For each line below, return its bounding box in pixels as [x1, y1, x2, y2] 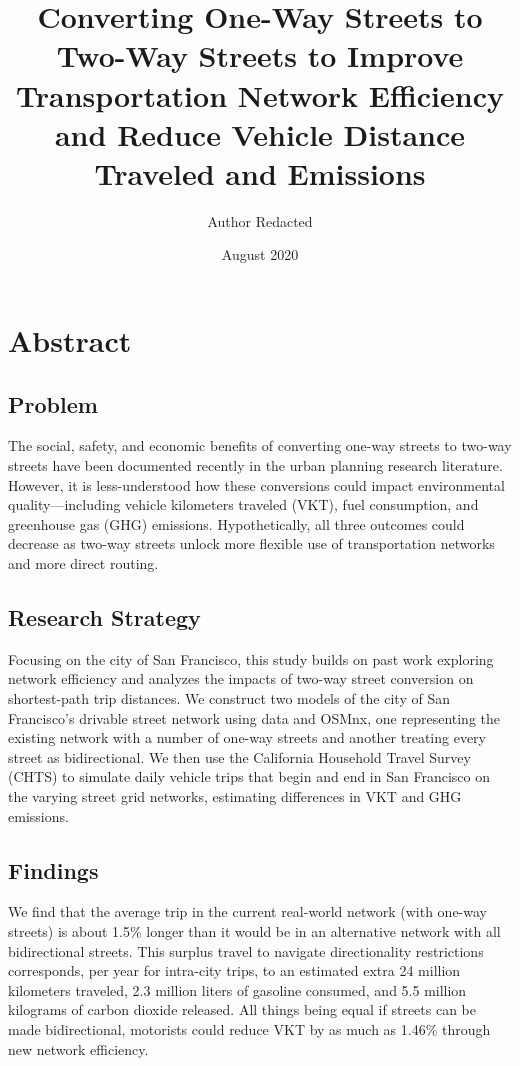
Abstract [8, 320, 132, 361]
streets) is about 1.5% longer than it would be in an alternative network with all [8, 920, 501, 941]
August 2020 [221, 244, 299, 265]
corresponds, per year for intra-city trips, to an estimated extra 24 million [8, 960, 461, 981]
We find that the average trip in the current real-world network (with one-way [8, 901, 487, 922]
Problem [8, 388, 98, 419]
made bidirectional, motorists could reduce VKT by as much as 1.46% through [8, 1018, 491, 1039]
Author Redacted [207, 210, 313, 231]
